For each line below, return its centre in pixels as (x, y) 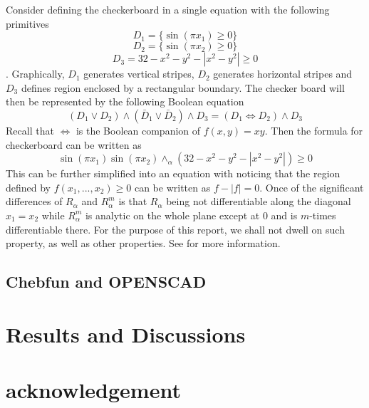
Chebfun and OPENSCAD (106, 282)
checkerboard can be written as (74, 144)
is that (133, 201)
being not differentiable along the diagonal (259, 201)
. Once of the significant (312, 187)
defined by (28, 187)
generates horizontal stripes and (283, 74)
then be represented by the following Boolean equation (125, 101)
